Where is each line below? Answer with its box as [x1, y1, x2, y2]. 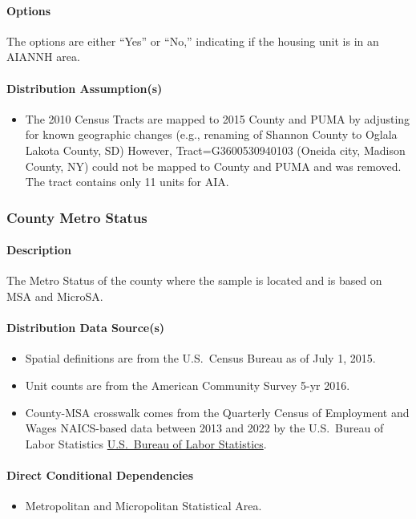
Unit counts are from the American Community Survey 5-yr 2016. [25, 376, 350, 393]
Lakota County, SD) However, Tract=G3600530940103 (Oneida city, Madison [25, 141, 406, 158]
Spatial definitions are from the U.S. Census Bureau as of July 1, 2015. [25, 350, 376, 367]
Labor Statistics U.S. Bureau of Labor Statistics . [25, 435, 267, 452]
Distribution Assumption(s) [6, 79, 163, 96]
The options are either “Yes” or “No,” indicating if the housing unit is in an [6, 32, 379, 49]
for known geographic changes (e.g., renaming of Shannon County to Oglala [25, 126, 398, 143]
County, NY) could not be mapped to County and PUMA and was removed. [25, 157, 402, 174]
